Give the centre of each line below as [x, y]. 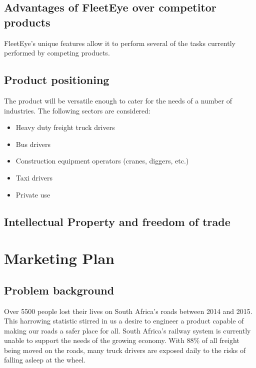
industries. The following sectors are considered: [77, 110]
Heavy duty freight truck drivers [65, 127]
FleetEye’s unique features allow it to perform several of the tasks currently [120, 43]
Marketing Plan [59, 258]
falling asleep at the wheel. [45, 360]
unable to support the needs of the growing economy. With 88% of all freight [122, 340]
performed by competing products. [57, 53]
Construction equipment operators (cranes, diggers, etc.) [102, 161]
